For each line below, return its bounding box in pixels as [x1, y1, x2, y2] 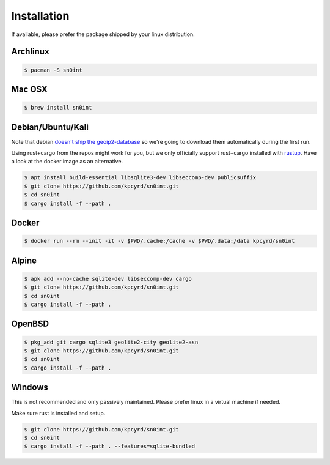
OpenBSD [11, 319, 49, 329]
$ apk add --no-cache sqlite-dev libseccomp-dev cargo [24, 275, 192, 282]
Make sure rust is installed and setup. [11, 409, 106, 417]
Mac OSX [11, 84, 48, 94]
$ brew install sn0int [24, 104, 92, 111]
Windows [11, 382, 48, 393]
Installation [11, 9, 70, 23]
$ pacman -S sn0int [24, 66, 82, 73]
